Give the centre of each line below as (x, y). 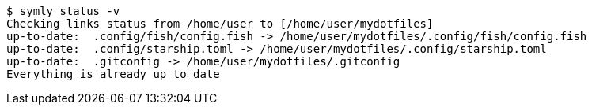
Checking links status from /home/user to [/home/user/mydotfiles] (220, 24)
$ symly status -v (63, 11)
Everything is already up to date (113, 74)
